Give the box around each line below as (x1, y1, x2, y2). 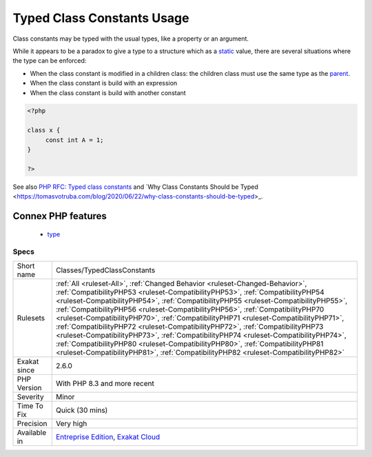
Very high (55, 418, 87, 428)
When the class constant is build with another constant (30, 88, 186, 97)
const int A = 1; (45, 136, 104, 144)
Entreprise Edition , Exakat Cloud (55, 431, 161, 441)
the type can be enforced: (12, 57, 87, 65)
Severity (17, 392, 44, 401)
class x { (27, 126, 61, 134)
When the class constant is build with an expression (30, 79, 178, 88)
